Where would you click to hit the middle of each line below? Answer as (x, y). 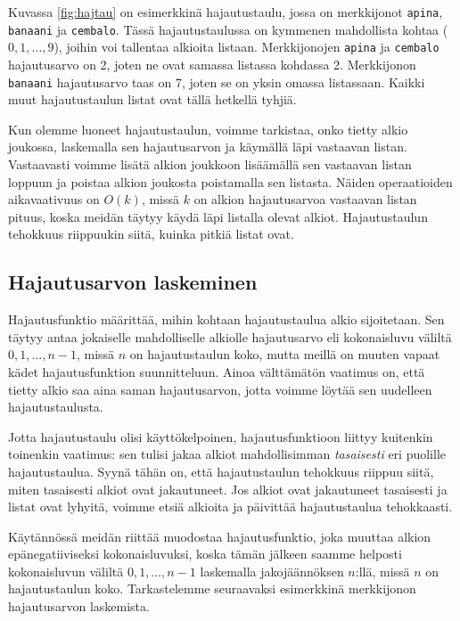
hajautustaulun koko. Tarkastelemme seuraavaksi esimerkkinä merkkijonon (212, 588)
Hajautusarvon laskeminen (133, 282)
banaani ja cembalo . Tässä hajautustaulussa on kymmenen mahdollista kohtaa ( (228, 29)
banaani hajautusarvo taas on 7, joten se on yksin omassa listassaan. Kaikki (217, 82)
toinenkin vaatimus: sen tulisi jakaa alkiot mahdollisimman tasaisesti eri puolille (227, 454)
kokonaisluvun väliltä (66, 571)
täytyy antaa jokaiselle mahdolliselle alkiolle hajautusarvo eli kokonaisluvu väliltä (230, 336)
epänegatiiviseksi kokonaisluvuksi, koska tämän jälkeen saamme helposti (205, 554)
